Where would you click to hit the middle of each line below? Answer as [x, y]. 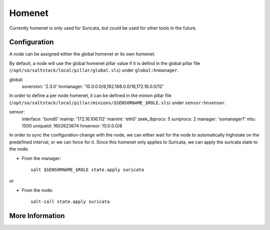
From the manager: [41, 158]
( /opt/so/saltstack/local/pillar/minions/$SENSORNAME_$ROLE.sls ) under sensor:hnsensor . [117, 102]
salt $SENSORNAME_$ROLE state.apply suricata [87, 169]
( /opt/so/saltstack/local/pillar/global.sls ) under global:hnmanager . [94, 70]
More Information [37, 216]
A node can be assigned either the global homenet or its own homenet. [82, 54]
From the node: [37, 190]
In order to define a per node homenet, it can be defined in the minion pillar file [90, 95]
